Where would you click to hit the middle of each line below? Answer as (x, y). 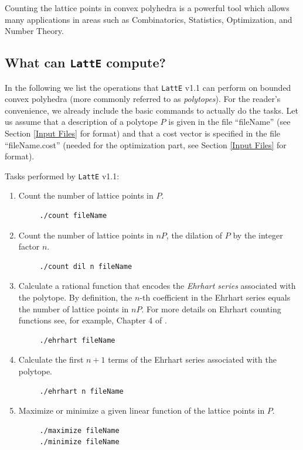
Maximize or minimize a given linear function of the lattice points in (142, 410)
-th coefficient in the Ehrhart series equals (215, 297)
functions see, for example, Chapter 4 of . (93, 320)
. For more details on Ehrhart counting (211, 308)
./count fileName (73, 216)
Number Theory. (34, 31)
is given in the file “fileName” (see (229, 122)
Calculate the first (51, 359)
